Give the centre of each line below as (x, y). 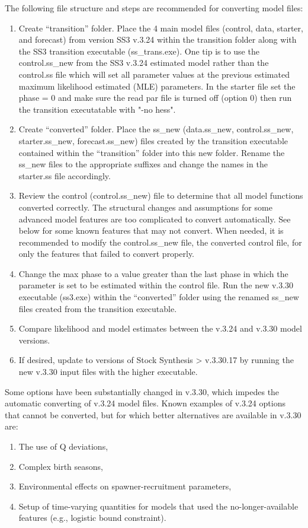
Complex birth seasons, (61, 466)
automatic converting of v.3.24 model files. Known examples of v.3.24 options (145, 403)
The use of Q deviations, (63, 446)
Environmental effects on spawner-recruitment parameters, (125, 486)
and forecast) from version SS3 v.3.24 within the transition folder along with (158, 39)
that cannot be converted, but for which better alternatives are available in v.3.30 (153, 414)
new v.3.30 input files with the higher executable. (108, 372)
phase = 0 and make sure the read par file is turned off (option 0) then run (155, 98)
